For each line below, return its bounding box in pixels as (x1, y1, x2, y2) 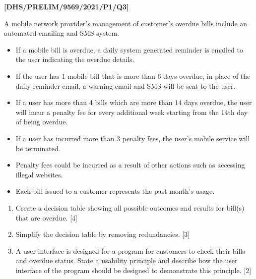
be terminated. (15, 143, 61, 153)
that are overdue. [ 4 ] (15, 212, 77, 223)
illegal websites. (15, 169, 63, 179)
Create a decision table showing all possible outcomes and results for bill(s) (15, 202, 245, 213)
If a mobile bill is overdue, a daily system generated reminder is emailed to (15, 44, 243, 55)
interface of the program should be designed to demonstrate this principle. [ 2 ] (15, 265, 252, 275)
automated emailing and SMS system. (4, 28, 119, 38)
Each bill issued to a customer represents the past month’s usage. (15, 186, 215, 196)
